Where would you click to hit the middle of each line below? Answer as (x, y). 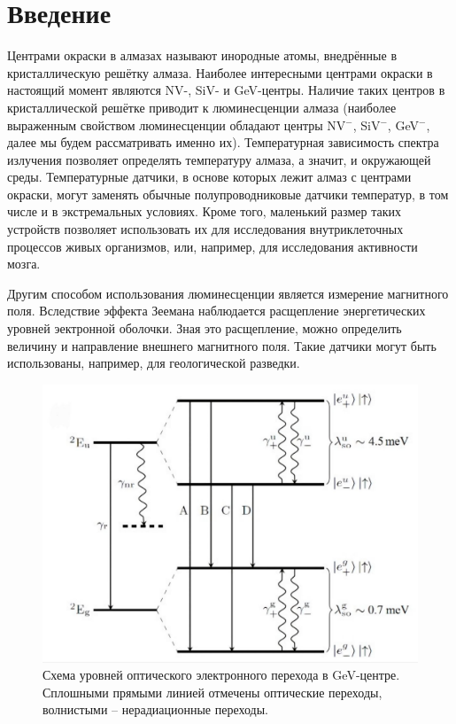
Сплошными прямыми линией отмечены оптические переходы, (213, 692)
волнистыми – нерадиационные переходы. (155, 709)
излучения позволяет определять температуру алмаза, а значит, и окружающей (219, 159)
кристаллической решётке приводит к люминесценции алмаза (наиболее (202, 107)
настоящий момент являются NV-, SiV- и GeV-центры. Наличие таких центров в (226, 90)
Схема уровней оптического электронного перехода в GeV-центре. (221, 675)
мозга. (24, 264)
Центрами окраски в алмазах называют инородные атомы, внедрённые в (202, 55)
